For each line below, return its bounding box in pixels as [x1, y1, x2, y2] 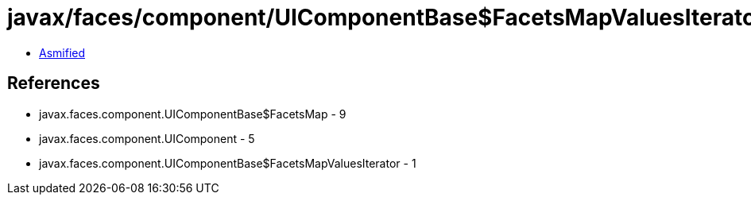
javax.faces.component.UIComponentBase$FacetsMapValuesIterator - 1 [39, 156, 416, 170]
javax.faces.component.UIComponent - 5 [39, 131, 255, 145]
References [7, 73, 100, 94]
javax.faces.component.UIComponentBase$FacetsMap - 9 [39, 106, 346, 121]
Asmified [39, 45, 86, 60]
